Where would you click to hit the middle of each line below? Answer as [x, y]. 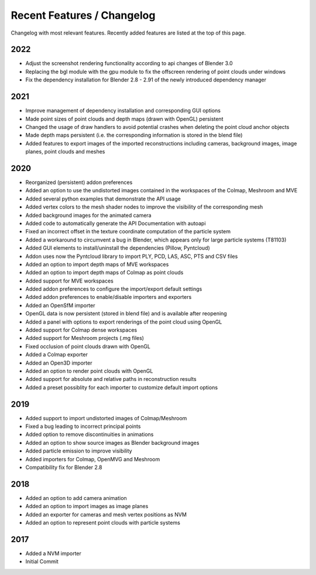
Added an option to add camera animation [76, 498]
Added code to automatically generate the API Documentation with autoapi [116, 223]
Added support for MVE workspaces [70, 281]
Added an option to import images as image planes [87, 506]
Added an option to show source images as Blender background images [112, 443]
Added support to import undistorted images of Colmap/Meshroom [106, 418]
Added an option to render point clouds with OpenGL [89, 371]
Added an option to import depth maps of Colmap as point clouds [104, 273]
